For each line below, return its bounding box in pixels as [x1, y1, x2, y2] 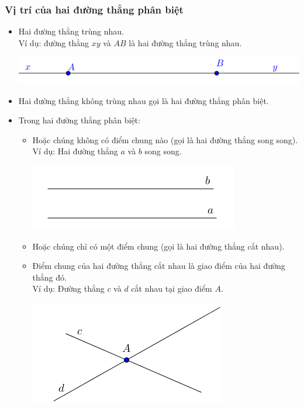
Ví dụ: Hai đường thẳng [32, 145, 118, 157]
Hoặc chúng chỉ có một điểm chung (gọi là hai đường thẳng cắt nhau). [32, 240, 285, 252]
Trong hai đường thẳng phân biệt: [18, 114, 140, 126]
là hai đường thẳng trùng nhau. [129, 36, 242, 49]
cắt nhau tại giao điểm [131, 282, 212, 295]
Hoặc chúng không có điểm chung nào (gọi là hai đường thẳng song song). [32, 133, 298, 146]
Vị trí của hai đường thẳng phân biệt [5, 2, 184, 16]
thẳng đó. [32, 271, 67, 283]
